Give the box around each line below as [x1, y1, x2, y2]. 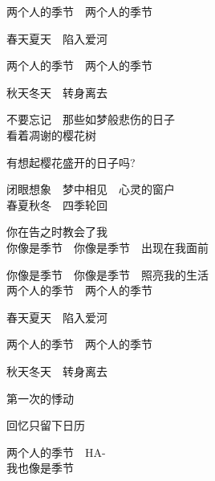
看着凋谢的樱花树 [6, 126, 96, 143]
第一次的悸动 [6, 389, 74, 406]
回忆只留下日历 [6, 417, 85, 434]
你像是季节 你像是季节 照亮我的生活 [6, 266, 209, 283]
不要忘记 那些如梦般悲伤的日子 [6, 111, 175, 128]
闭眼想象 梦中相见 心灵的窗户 [6, 181, 175, 198]
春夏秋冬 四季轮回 [6, 196, 107, 213]
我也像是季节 [6, 459, 74, 476]
